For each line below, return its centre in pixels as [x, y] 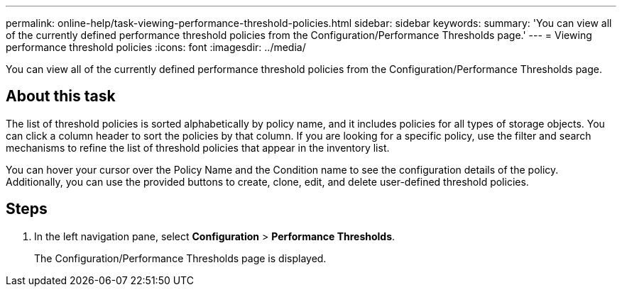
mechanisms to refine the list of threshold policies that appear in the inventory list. [198, 147]
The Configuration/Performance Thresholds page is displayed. [180, 258]
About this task [61, 96]
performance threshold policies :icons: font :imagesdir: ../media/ [156, 47]
